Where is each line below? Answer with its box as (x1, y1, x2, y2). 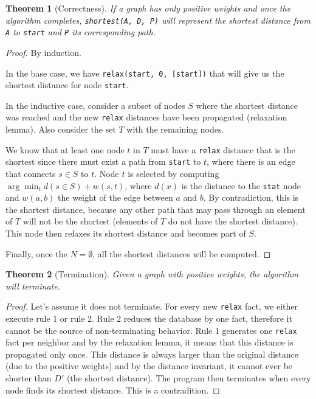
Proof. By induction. (5, 46, 81, 58)
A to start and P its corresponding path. (5, 26, 156, 38)
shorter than (5, 372, 52, 384)
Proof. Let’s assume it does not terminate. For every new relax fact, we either (5, 300, 298, 313)
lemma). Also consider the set (5, 123, 116, 136)
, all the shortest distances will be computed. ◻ (92, 247, 271, 260)
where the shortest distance (196, 99, 298, 111)
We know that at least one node (5, 143, 125, 156)
